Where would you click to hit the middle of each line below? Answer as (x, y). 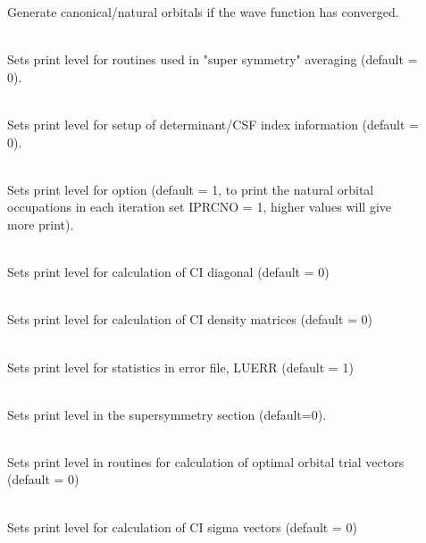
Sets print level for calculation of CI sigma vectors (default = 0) (182, 526)
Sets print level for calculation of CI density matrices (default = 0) (190, 319)
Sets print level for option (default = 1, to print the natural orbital (191, 189)
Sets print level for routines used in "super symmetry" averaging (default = (213, 59)
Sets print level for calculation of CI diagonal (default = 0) (168, 272)
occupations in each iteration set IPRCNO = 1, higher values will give (200, 207)
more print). (41, 224)
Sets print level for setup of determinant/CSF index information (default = (213, 124)
